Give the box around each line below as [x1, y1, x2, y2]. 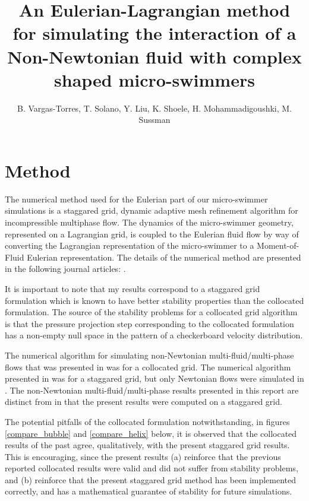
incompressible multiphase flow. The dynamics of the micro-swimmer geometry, [5, 216, 294, 228]
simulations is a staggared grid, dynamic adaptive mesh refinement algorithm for [5, 204, 298, 217]
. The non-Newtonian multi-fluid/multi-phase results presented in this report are [5, 383, 299, 396]
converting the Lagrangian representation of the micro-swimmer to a [5, 239, 254, 252]
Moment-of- [257, 239, 299, 252]
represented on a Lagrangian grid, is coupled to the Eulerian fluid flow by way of [5, 227, 299, 240]
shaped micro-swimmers [54, 67, 255, 91]
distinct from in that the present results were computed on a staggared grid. [5, 395, 282, 408]
